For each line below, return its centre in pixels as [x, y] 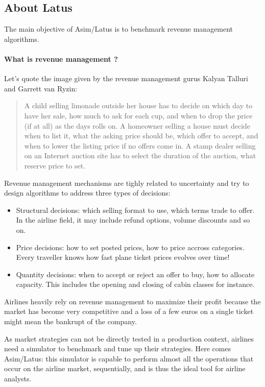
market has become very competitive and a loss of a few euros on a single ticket [129, 311]
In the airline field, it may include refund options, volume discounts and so [133, 220]
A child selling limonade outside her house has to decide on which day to [138, 105]
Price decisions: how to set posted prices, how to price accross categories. [130, 247]
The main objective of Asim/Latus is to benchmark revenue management [119, 29]
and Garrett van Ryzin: [41, 88]
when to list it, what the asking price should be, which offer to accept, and [141, 136]
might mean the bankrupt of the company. [70, 321]
